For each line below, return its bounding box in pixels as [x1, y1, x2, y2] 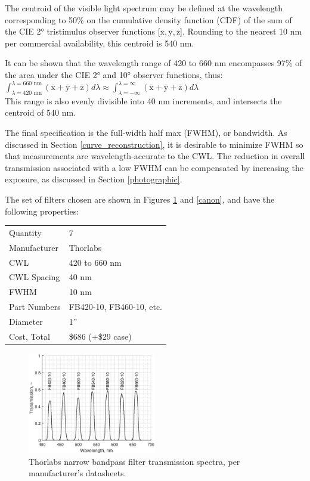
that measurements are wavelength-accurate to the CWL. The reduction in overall [5, 150, 305, 162]
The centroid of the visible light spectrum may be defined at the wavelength [5, 2, 283, 14]
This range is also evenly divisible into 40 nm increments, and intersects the [5, 94, 282, 107]
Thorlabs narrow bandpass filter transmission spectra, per [29, 455, 240, 467]
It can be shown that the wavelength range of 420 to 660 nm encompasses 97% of [5, 57, 302, 69]
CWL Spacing [9, 271, 60, 283]
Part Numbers [9, 300, 61, 313]
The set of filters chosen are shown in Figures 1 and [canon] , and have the [5, 193, 275, 206]
